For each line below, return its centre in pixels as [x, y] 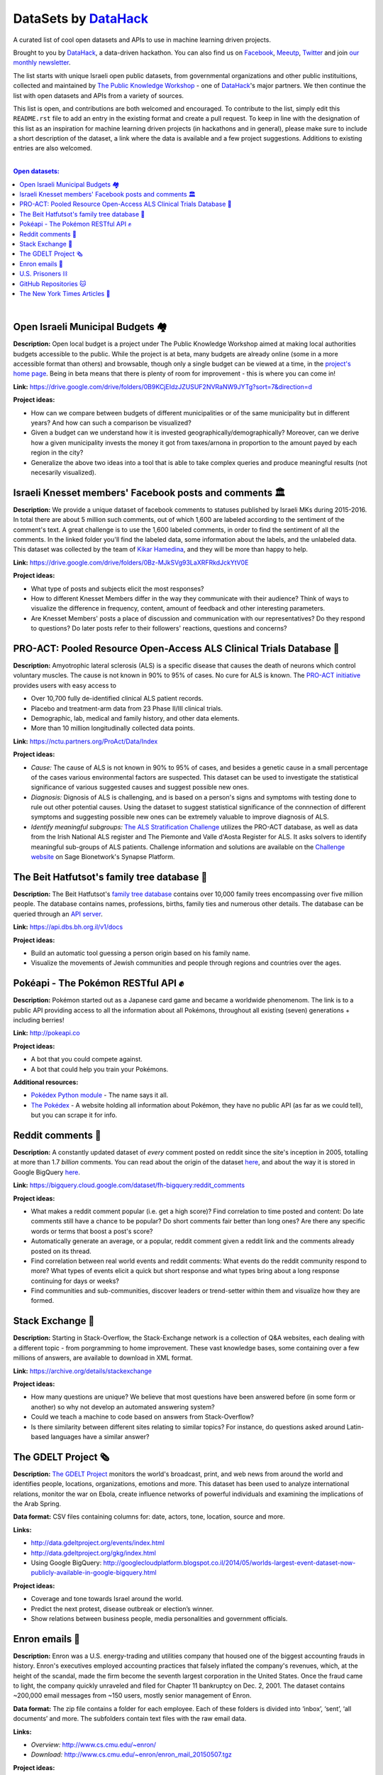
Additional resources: [46, 1082]
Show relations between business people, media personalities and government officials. [159, 1618]
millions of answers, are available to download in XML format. [103, 1358]
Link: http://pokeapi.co [47, 1033]
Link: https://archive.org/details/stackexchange [83, 1371]
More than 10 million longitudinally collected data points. [113, 728]
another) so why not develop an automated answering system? [123, 1407]
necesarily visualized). [63, 472]
